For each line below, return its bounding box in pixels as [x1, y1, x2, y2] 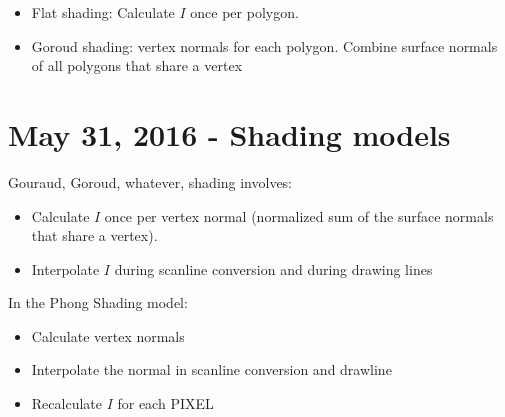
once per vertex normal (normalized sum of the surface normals [104, 205, 494, 226]
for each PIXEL [117, 393, 214, 414]
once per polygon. [190, 2, 299, 22]
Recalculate [31, 393, 102, 414]
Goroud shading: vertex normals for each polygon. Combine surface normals [31, 35, 498, 56]
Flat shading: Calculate [31, 2, 175, 22]
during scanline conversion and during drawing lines [114, 258, 433, 279]
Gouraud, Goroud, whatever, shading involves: [8, 171, 293, 192]
